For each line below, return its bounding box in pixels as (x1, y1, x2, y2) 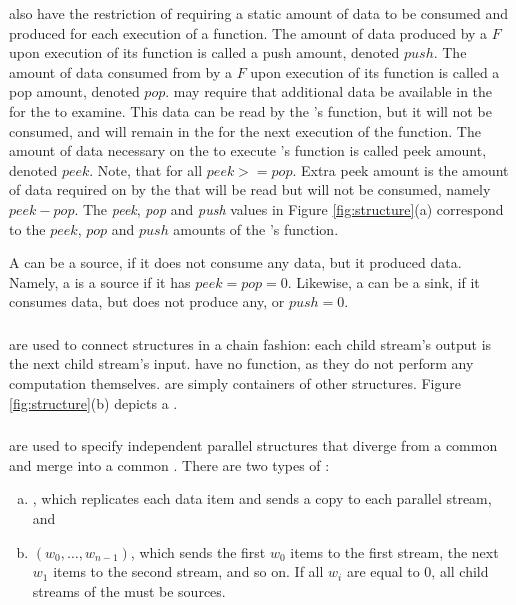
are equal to (346, 561, 420, 582)
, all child (431, 561, 489, 582)
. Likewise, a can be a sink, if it (287, 271, 480, 292)
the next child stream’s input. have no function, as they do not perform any (9, 353, 474, 374)
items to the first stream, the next (290, 541, 499, 562)
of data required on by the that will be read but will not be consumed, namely (9, 179, 491, 200)
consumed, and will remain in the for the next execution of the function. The (9, 120, 481, 141)
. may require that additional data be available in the (165, 81, 493, 102)
